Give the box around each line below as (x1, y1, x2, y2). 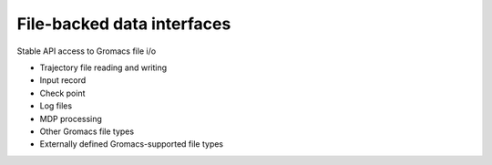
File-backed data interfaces (16, 14, 231, 34)
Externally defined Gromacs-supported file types (39, 139, 224, 150)
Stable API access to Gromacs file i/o (16, 46, 157, 57)
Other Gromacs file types (39, 126, 135, 137)
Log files (39, 100, 73, 111)
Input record (39, 75, 87, 86)
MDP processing (39, 113, 102, 124)
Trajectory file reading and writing (39, 62, 168, 73)
